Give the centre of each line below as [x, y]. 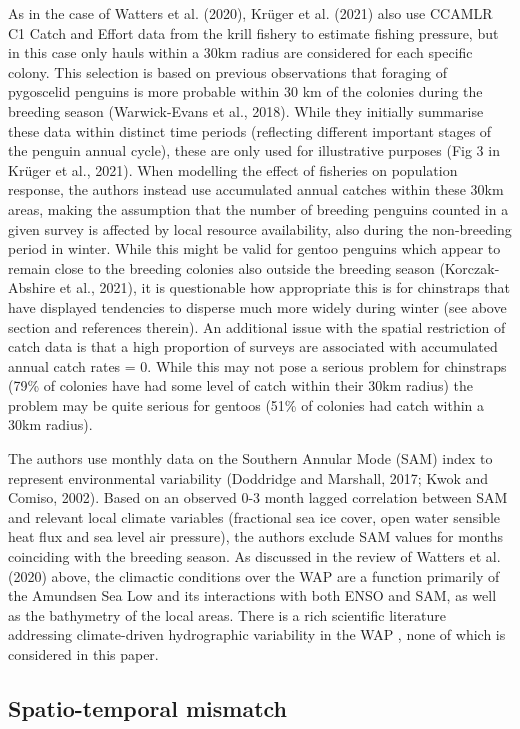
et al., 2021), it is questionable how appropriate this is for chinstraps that [285, 287]
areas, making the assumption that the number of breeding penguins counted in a [258, 208]
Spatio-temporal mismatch [148, 707]
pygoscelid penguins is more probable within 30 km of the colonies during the [245, 91]
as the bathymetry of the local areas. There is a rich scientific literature [227, 614]
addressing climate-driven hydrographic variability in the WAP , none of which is [257, 634]
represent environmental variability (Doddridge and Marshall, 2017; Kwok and [248, 477]
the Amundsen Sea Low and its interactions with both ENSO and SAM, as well [252, 595]
